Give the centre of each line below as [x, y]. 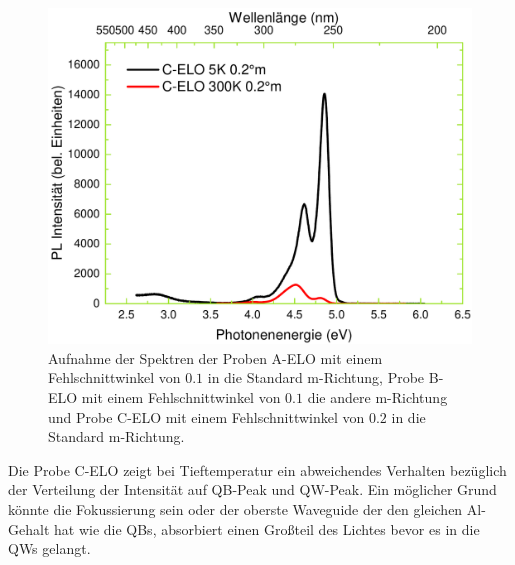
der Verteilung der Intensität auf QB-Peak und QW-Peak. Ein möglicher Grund [252, 489]
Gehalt [29, 528]
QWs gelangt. [49, 548]
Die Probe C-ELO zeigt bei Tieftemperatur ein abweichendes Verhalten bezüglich [257, 469]
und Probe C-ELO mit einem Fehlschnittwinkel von [206, 416]
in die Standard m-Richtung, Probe [316, 377]
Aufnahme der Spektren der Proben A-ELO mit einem [215, 357]
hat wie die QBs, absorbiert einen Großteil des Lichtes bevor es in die [266, 528]
